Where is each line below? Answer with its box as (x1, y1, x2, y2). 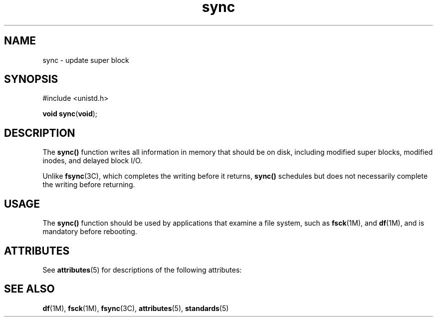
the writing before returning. (42, 180, 135, 189)
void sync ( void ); (42, 109, 98, 118)
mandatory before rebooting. (42, 227, 137, 236)
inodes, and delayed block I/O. (42, 156, 143, 165)
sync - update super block (42, 55, 129, 64)
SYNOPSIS (4, 73, 58, 86)
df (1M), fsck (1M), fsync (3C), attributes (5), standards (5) (42, 304, 229, 313)
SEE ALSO (4, 283, 55, 296)
